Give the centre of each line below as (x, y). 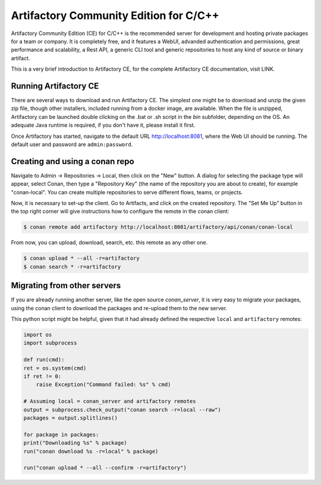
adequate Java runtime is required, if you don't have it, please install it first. (103, 125)
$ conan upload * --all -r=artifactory (81, 258)
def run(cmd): (44, 360)
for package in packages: (61, 434)
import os (38, 335)
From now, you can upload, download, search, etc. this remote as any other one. (109, 242)
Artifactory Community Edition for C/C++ (115, 15)
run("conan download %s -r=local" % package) (91, 451)
